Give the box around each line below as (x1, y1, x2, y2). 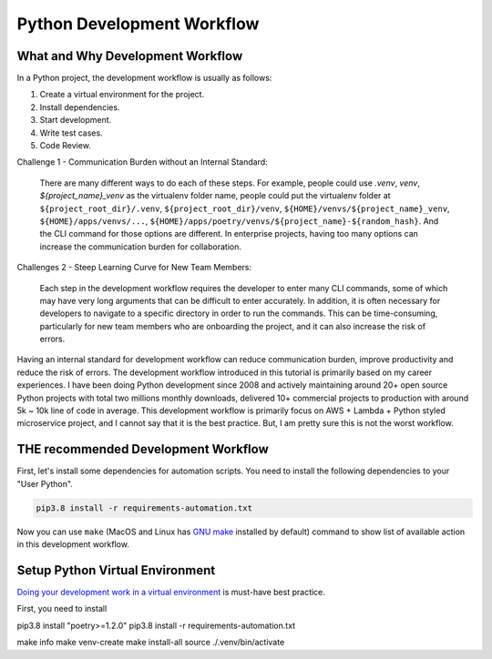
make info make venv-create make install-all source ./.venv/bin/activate (16, 637, 285, 648)
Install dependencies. (39, 101, 120, 113)
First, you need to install (16, 603, 108, 614)
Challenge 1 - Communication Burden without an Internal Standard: (16, 157, 268, 167)
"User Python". (16, 478, 73, 489)
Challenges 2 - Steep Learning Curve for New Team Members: (16, 262, 252, 273)
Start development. (39, 115, 112, 126)
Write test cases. (39, 127, 104, 138)
